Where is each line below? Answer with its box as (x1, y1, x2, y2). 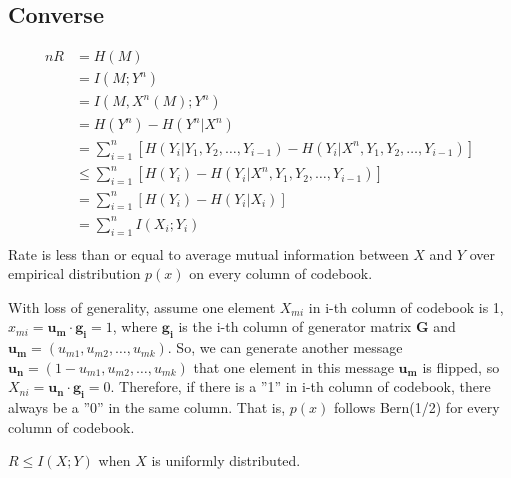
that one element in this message (193, 356, 394, 377)
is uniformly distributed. (151, 450, 301, 471)
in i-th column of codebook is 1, (308, 296, 504, 317)
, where (112, 316, 158, 337)
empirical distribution (8, 263, 141, 284)
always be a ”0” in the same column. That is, (8, 397, 286, 418)
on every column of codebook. (189, 263, 373, 284)
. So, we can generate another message (167, 337, 403, 358)
